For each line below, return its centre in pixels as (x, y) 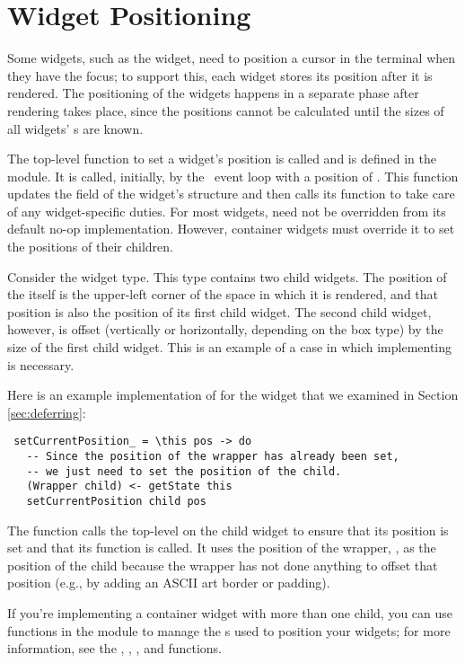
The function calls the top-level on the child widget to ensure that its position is (228, 530)
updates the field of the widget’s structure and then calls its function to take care (231, 194)
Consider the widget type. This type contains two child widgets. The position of (227, 276)
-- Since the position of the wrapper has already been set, (213, 457)
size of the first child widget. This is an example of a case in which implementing (230, 347)
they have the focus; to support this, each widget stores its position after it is (220, 75)
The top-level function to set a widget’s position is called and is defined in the (222, 159)
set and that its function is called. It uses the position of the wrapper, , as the (222, 548)
